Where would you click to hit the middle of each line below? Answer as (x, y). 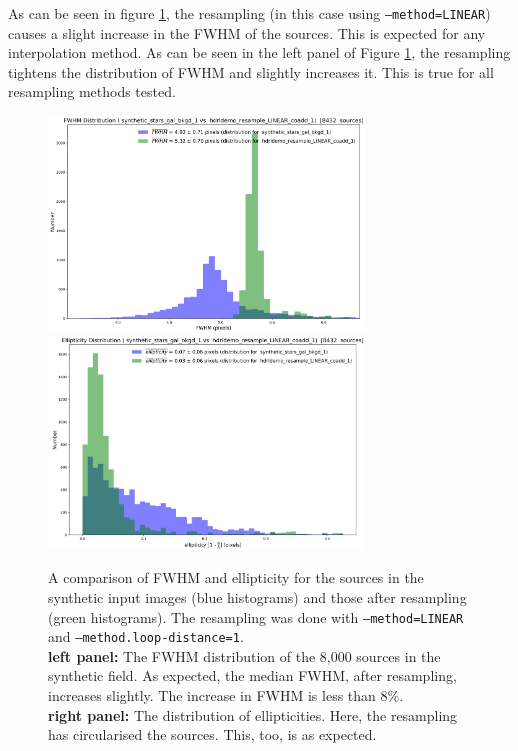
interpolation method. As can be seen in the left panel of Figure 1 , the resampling (259, 52)
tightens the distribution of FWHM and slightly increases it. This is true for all (251, 71)
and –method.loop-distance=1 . (146, 636)
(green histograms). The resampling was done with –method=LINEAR (256, 616)
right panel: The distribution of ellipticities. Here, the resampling (253, 714)
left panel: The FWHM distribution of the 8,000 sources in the (244, 655)
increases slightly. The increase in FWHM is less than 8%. (226, 695)
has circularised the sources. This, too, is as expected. (212, 734)
